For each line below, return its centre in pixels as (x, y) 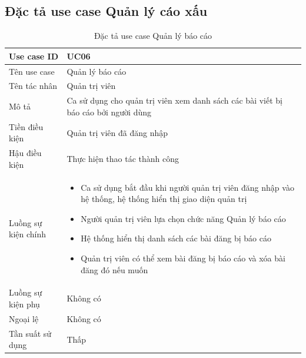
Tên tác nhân (33, 86)
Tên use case (32, 71)
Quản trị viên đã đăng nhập (117, 132)
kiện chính (28, 234)
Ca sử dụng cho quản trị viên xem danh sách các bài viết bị (174, 100)
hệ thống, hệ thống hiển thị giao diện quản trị (164, 199)
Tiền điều (26, 126)
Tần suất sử (30, 333)
